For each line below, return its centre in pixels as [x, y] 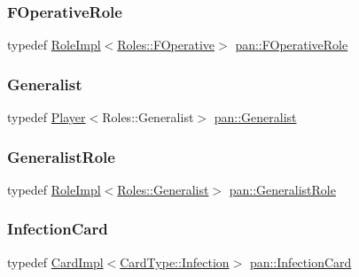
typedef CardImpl [55, 262]
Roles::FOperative [166, 45]
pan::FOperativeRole [292, 45]
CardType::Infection [175, 262]
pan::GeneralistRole [282, 189]
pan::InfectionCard [300, 262]
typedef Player [47, 117]
